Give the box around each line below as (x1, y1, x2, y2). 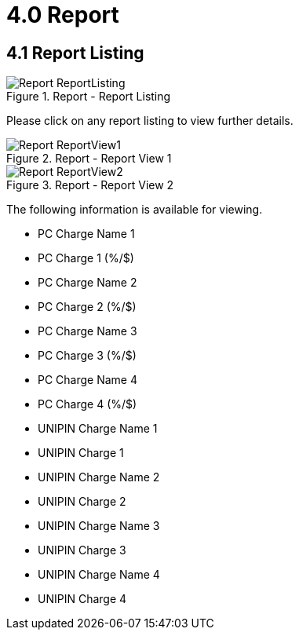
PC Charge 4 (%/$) (38, 397, 137, 411)
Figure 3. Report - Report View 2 (6, 178, 174, 192)
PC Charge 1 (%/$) (38, 251, 134, 265)
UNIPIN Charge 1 (38, 446, 124, 460)
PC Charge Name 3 (38, 324, 137, 338)
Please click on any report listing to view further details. (6, 114, 294, 128)
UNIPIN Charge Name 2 (38, 470, 160, 484)
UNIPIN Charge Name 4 (38, 568, 160, 582)
